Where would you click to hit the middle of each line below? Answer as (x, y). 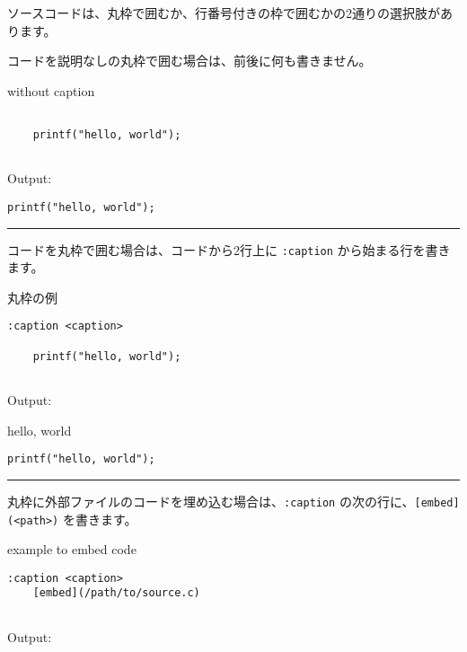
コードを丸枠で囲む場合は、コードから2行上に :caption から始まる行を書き (229, 249)
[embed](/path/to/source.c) (116, 593)
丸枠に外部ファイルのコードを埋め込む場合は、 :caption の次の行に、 (211, 501)
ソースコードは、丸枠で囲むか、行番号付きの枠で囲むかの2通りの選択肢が (224, 13)
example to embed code (72, 549)
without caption (51, 90)
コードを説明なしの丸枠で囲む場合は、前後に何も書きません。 (189, 61)
